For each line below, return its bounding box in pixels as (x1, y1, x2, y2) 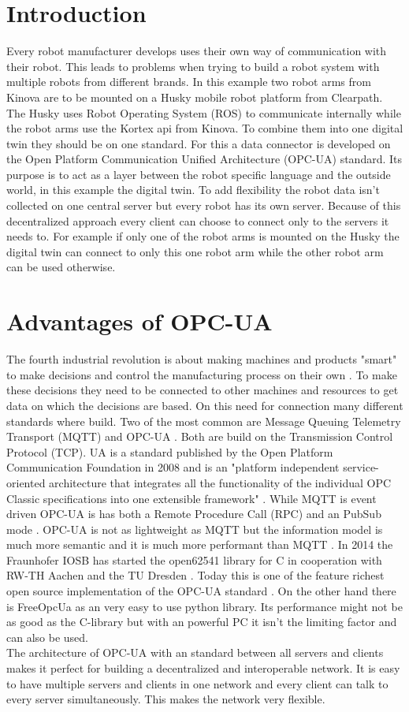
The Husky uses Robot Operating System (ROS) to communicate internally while (6, 104, 401, 121)
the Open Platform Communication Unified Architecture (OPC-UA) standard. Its (6, 151, 403, 167)
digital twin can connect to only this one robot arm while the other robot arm (6, 243, 384, 259)
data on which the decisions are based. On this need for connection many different (6, 397, 403, 413)
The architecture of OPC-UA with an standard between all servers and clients (6, 644, 384, 661)
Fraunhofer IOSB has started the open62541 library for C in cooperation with (6, 551, 382, 568)
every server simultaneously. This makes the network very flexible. (6, 691, 325, 707)
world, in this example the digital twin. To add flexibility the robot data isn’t (6, 181, 380, 198)
